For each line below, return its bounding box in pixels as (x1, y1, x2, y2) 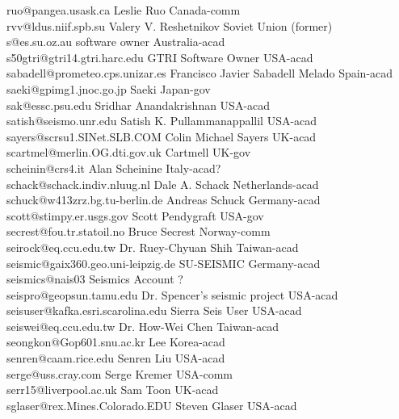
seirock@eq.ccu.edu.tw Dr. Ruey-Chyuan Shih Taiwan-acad (6, 238, 299, 255)
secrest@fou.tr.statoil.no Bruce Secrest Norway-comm (6, 223, 271, 240)
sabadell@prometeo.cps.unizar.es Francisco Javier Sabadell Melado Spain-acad (6, 65, 393, 82)
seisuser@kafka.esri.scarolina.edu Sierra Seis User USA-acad (6, 302, 302, 319)
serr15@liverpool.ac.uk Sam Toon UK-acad (6, 381, 219, 398)
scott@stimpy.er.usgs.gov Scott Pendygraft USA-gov (6, 207, 264, 224)
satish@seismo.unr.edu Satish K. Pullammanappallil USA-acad (6, 112, 317, 129)
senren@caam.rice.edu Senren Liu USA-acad (6, 350, 225, 367)
